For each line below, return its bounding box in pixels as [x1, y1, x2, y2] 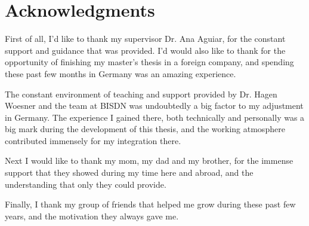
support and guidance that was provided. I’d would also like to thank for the [5, 44, 286, 56]
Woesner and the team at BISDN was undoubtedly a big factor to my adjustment [5, 99, 304, 112]
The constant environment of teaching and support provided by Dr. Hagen [5, 87, 277, 100]
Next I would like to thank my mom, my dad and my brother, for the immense [5, 154, 293, 167]
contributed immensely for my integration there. [5, 134, 181, 146]
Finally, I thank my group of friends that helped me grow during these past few [5, 198, 296, 210]
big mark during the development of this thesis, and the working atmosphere [5, 123, 285, 135]
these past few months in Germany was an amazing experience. [5, 67, 236, 80]
